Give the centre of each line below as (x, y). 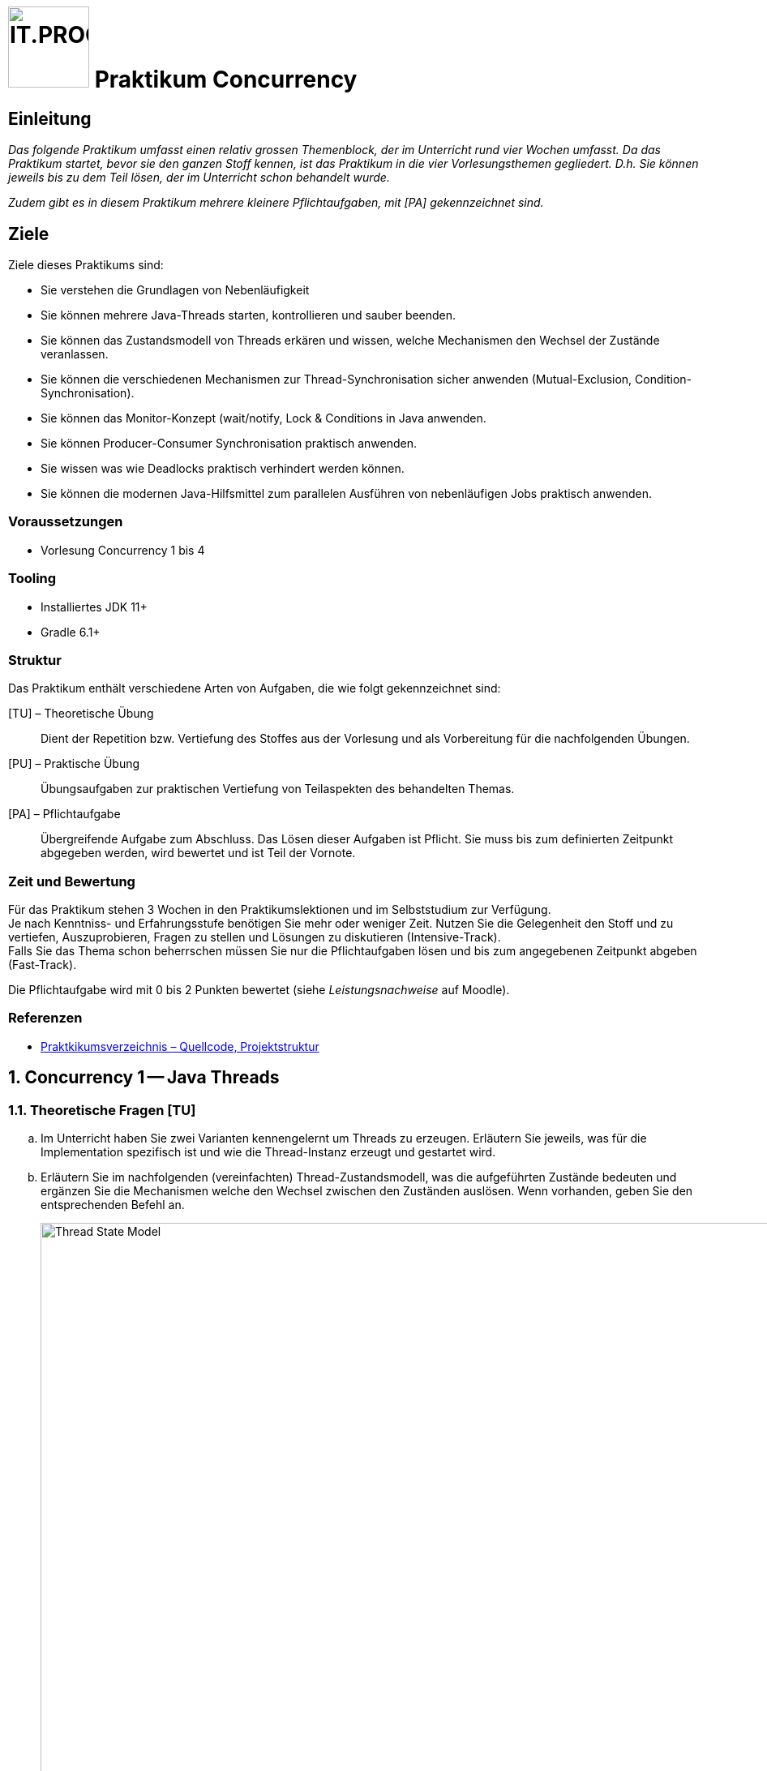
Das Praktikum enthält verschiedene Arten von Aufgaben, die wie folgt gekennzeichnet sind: (255, 688)
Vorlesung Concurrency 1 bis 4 (123, 550)
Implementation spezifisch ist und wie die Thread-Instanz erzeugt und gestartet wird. (268, 1151)
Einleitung (50, 118)
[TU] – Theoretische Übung (81, 714)
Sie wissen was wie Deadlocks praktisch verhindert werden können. (223, 469)
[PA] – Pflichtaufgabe (64, 814)
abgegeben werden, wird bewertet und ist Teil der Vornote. (198, 853)
